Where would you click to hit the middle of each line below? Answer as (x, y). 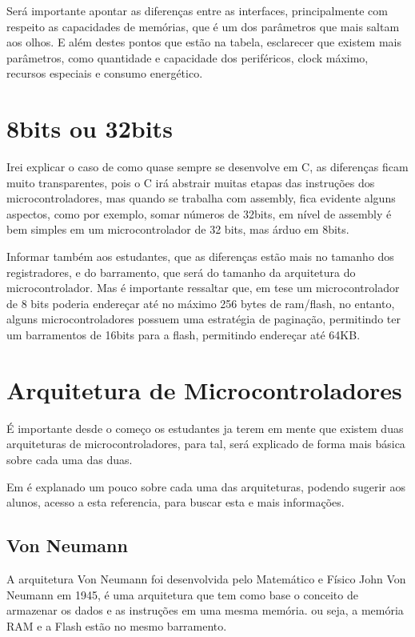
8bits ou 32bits (90, 128)
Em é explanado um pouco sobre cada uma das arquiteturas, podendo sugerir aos (206, 486)
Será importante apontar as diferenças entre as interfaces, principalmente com (197, 10)
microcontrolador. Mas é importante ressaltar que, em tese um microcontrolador (203, 288)
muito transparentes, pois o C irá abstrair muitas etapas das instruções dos (191, 182)
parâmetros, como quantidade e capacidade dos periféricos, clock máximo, (188, 57)
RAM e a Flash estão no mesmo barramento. (117, 625)
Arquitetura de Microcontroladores (204, 389)
